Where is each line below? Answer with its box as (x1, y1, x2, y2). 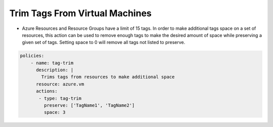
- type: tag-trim (38, 95, 82, 101)
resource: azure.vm (36, 81, 84, 87)
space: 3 (43, 109, 66, 115)
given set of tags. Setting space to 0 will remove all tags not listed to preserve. (22, 39, 186, 46)
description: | (36, 67, 74, 73)
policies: (20, 53, 44, 59)
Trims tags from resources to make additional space (41, 74, 175, 80)
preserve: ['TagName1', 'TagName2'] (43, 103, 135, 108)
